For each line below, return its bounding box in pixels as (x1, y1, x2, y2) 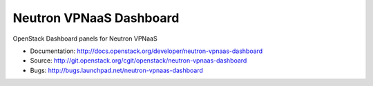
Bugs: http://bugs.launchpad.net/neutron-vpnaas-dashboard (30, 66, 204, 74)
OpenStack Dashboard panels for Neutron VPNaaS (12, 34, 158, 43)
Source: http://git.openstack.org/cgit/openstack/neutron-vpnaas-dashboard (30, 56, 247, 65)
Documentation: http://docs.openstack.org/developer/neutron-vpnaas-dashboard (30, 47, 263, 55)
